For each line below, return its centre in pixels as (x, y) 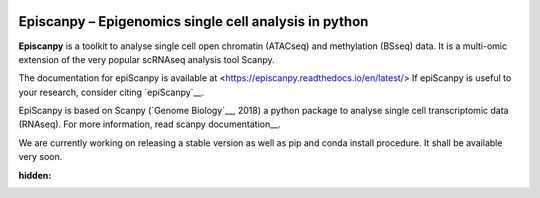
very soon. (40, 157)
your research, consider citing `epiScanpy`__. (111, 92)
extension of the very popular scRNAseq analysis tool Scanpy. (146, 59)
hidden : (35, 175)
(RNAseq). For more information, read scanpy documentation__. (150, 124)
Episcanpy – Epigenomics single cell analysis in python (193, 21)
